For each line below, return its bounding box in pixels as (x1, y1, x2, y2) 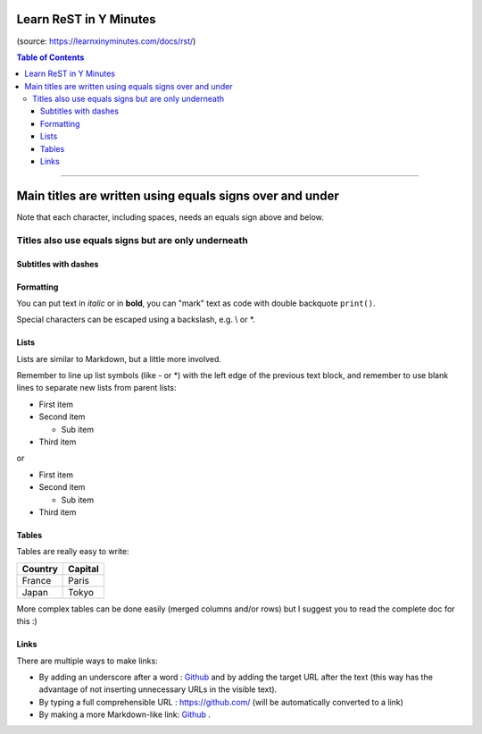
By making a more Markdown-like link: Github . (38, 709, 212, 720)
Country (21, 562, 58, 575)
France (21, 574, 52, 586)
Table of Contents (16, 52, 85, 63)
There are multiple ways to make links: (16, 655, 158, 666)
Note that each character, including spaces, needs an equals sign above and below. (16, 211, 325, 223)
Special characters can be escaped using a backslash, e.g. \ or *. (16, 314, 256, 325)
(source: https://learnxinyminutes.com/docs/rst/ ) (16, 36, 196, 46)
